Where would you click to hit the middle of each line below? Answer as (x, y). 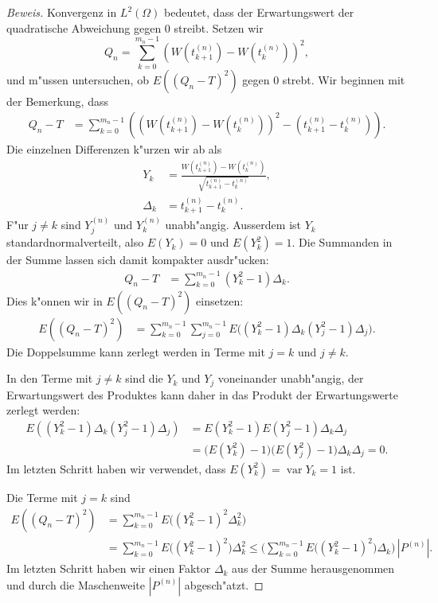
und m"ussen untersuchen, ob (78, 79)
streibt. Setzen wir (219, 27)
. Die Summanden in (342, 242)
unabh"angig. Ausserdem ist (233, 225)
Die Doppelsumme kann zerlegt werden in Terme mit (136, 351)
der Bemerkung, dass (57, 101)
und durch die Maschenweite (76, 584)
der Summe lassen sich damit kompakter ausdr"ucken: (138, 260)
